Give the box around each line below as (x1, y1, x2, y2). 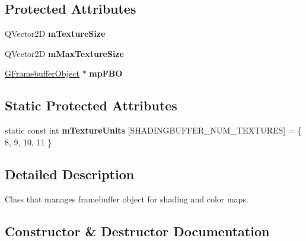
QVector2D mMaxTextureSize (5, 47, 124, 59)
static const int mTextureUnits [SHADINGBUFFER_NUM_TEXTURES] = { (5, 124, 302, 137)
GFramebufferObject (5, 67, 79, 80)
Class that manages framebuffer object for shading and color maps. (5, 192, 248, 205)
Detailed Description (5, 164, 135, 183)
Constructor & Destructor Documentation (5, 221, 270, 240)
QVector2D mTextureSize (5, 27, 106, 40)
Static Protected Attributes (5, 96, 177, 115)
